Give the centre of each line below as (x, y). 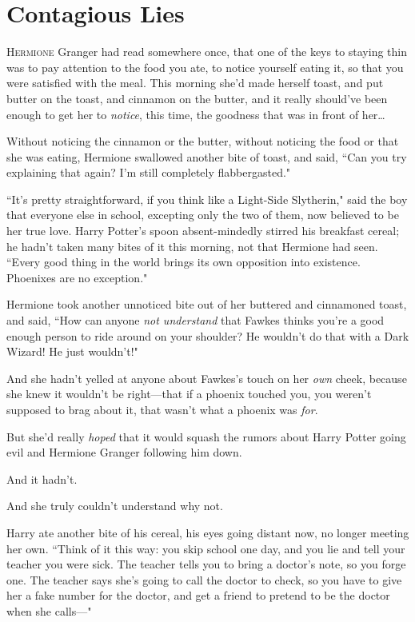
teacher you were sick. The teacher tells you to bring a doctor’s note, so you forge (206, 564)
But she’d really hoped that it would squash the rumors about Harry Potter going (206, 436)
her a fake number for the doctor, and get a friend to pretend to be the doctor (198, 595)
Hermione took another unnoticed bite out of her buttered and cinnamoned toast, (207, 304)
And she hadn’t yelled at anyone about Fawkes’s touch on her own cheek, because (207, 378)
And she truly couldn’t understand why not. (115, 506)
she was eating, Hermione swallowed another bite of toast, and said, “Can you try (207, 156)
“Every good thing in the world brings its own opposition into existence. (184, 262)
